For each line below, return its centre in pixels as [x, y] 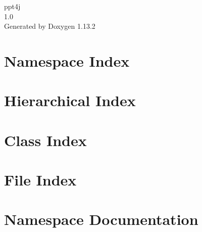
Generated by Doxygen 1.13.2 [50, 26]
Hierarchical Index [70, 100]
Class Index [45, 140]
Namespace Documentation [101, 219]
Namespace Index [67, 60]
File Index [40, 180]
